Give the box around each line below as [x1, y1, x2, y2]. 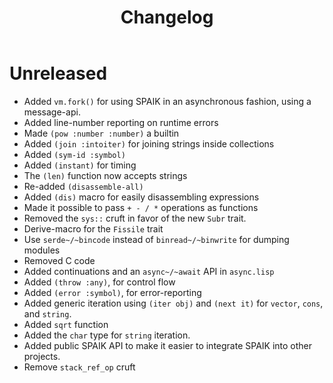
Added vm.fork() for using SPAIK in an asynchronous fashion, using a [23, 95, 312, 107]
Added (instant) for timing [23, 159, 137, 171]
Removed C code [23, 254, 96, 266]
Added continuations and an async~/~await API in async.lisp [23, 265, 275, 277]
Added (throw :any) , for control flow [23, 276, 176, 288]
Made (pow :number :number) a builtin [23, 127, 180, 139]
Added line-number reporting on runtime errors [23, 116, 219, 128]
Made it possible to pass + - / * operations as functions [23, 201, 259, 213]
